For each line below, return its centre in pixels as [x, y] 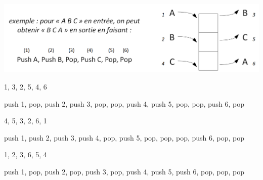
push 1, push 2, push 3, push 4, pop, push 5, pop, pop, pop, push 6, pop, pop [124, 137]
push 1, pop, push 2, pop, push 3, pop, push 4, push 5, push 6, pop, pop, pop [124, 171]
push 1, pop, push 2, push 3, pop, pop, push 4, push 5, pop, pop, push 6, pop [124, 103]
